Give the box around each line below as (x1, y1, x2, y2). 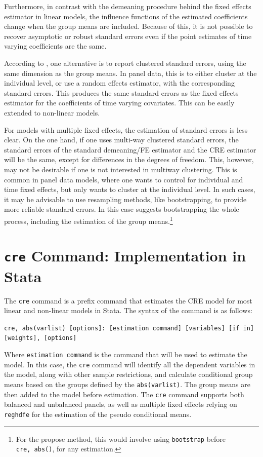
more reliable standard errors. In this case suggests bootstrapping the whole (4, 204, 239, 214)
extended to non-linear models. (4, 107, 100, 118)
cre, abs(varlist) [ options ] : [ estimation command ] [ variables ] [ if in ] (4, 324, 254, 332)
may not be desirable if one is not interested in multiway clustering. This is (4, 164, 237, 174)
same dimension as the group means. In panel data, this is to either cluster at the (4, 67, 257, 78)
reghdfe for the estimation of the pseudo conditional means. (4, 408, 192, 419)
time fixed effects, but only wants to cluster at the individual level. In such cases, (4, 184, 255, 195)
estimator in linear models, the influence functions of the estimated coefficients (4, 11, 248, 21)
